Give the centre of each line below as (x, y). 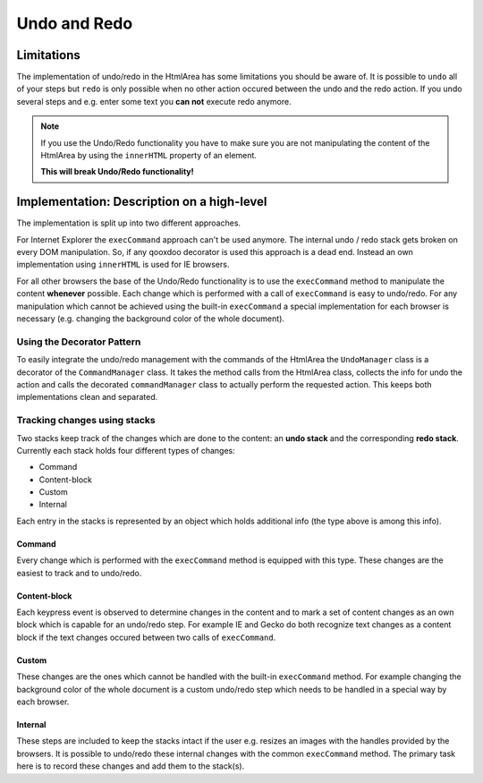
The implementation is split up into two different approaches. (129, 223)
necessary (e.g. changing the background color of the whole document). (151, 319)
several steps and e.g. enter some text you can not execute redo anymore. (154, 101)
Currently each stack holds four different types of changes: (126, 450)
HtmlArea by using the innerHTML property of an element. (148, 156)
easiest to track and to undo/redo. (79, 573)
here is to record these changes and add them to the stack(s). (131, 766)
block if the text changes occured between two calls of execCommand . (146, 637)
